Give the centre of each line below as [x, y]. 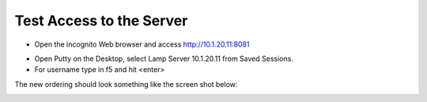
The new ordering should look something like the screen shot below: [126, 84]
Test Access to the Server [101, 21]
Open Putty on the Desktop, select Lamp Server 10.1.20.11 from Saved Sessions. [164, 59]
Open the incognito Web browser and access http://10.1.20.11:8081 [142, 44]
